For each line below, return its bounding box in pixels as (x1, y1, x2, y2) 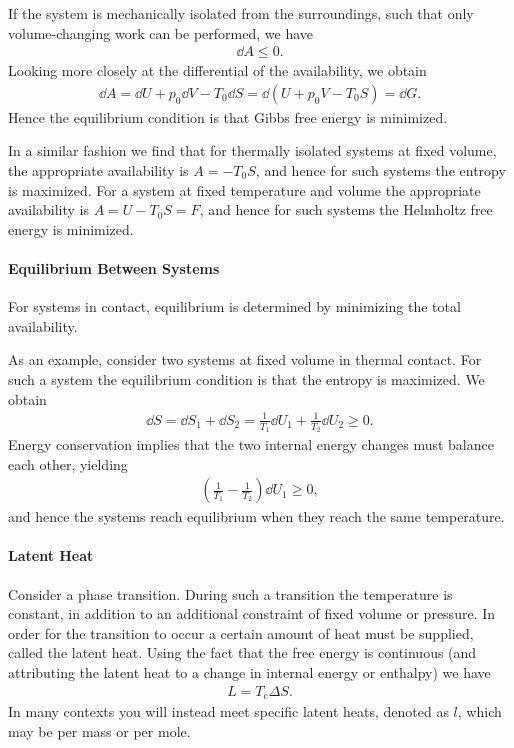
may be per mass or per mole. (8, 720, 191, 741)
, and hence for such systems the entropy (255, 160, 506, 181)
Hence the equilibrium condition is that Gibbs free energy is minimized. (8, 106, 448, 127)
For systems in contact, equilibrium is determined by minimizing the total (8, 296, 461, 317)
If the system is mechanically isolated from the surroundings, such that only (8, 3, 474, 23)
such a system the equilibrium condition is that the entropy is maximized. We (8, 368, 485, 389)
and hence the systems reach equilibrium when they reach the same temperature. (8, 506, 505, 527)
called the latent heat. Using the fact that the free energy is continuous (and (8, 642, 477, 663)
